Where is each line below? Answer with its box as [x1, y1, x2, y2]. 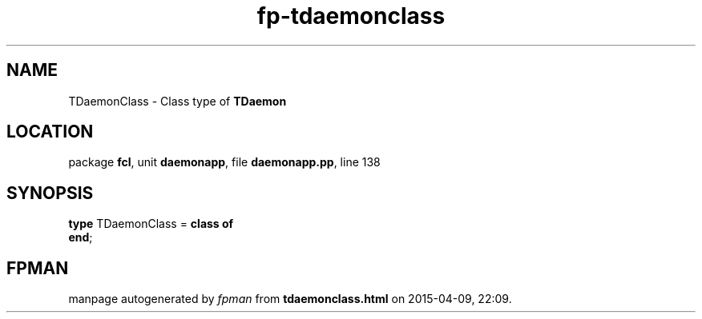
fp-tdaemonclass [256, 2, 446, 30]
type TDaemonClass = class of [68, 217, 234, 231]
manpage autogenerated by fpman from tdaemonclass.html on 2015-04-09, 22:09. [68, 292, 512, 306]
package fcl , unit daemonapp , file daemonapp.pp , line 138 [68, 155, 381, 169]
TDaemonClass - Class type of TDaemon [68, 94, 287, 108]
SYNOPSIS [6, 182, 94, 203]
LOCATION [6, 122, 94, 142]
